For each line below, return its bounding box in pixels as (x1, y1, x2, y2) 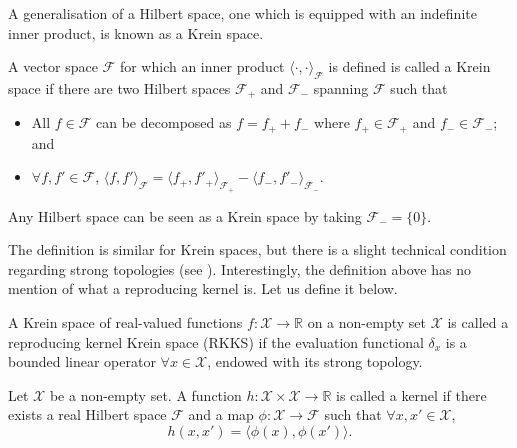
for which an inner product (119, 56, 285, 77)
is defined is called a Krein (328, 56, 491, 77)
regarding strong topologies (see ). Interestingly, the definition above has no (8, 258, 471, 279)
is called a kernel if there (335, 384, 487, 405)
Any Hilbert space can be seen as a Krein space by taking (8, 205, 362, 226)
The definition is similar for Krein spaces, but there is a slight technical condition (8, 239, 507, 260)
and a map (188, 404, 254, 425)
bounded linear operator (8, 351, 156, 372)
